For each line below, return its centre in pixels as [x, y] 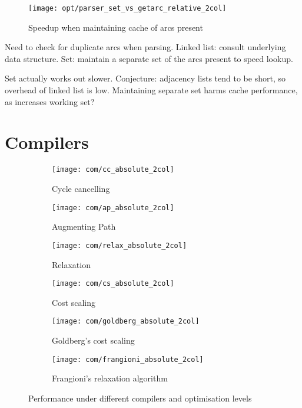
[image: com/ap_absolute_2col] [113, 208]
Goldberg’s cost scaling [93, 340]
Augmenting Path [84, 226]
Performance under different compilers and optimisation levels [140, 398]
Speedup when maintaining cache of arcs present [116, 27]
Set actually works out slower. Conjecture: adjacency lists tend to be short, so [145, 78]
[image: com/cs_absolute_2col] [113, 284]
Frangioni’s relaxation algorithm [110, 378]
